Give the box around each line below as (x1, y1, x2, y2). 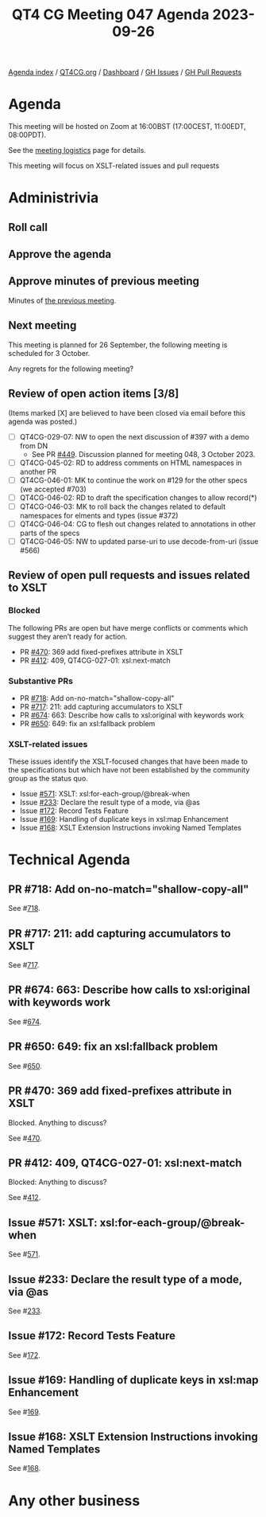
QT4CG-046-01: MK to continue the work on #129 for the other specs (19, 475, 248, 485)
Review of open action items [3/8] (8, 387, 179, 401)
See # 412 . (8, 1193, 41, 1202)
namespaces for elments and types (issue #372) (19, 510, 179, 520)
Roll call (8, 221, 48, 234)
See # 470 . (8, 1133, 42, 1143)
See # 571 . (8, 1249, 41, 1259)
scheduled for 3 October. (8, 348, 91, 358)
